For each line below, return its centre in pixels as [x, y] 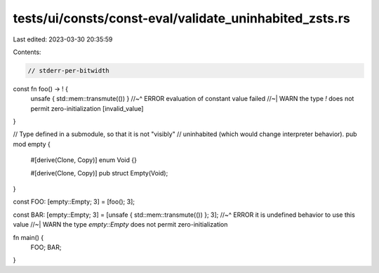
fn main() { [28, 237]
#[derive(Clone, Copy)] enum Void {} [84, 160]
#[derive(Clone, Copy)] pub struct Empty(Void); [99, 173]
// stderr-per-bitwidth [69, 71]
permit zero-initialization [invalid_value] [87, 108]
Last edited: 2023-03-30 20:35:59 [63, 39]
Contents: [27, 52]
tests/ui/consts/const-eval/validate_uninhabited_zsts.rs [181, 18]
